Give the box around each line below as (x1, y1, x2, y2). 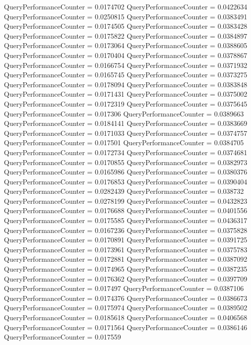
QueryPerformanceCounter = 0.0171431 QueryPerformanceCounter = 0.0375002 (4, 89, 248, 99)
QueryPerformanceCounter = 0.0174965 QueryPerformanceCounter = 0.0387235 (4, 264, 248, 274)
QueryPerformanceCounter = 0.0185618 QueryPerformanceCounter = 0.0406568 (4, 312, 248, 322)
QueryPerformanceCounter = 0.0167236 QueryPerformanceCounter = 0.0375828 (4, 225, 248, 235)
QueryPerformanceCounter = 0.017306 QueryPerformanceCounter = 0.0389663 (4, 108, 244, 118)
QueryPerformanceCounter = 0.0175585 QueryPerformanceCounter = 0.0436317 (4, 215, 248, 226)
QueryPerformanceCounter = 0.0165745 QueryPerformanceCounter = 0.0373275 (4, 69, 248, 80)
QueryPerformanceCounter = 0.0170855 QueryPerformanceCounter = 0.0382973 (4, 157, 248, 167)
